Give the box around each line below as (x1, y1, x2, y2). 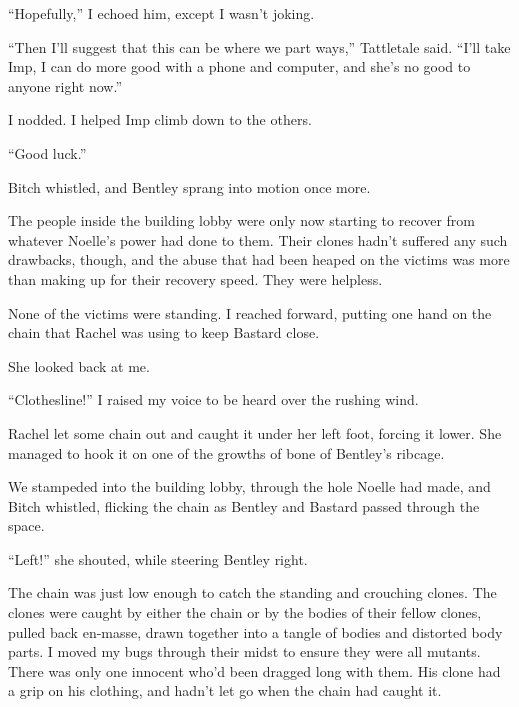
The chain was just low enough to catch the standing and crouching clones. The (8, 582, 497, 603)
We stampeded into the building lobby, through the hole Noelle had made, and (8, 476, 491, 497)
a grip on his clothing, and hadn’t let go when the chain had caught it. (8, 680, 442, 701)
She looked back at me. (8, 355, 150, 376)
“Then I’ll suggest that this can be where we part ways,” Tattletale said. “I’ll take (8, 36, 511, 57)
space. (8, 515, 45, 536)
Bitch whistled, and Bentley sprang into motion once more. (8, 176, 371, 197)
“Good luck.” (8, 142, 87, 163)
